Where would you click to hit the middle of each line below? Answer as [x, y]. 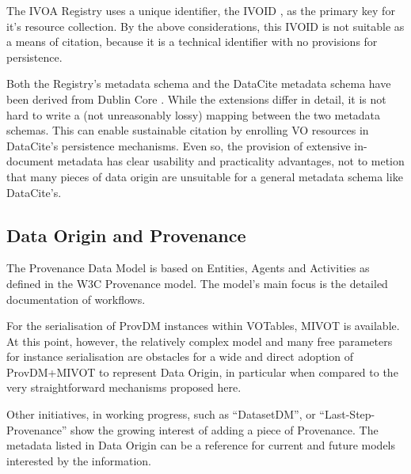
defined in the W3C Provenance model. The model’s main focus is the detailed [197, 283]
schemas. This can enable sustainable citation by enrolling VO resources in [188, 130]
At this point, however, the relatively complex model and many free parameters [200, 341]
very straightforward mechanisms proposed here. [124, 387]
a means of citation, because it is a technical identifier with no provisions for [192, 42]
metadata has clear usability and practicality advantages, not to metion [231, 161]
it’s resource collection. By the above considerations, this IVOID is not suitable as [205, 26]
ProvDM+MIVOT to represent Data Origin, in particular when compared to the [202, 372]
